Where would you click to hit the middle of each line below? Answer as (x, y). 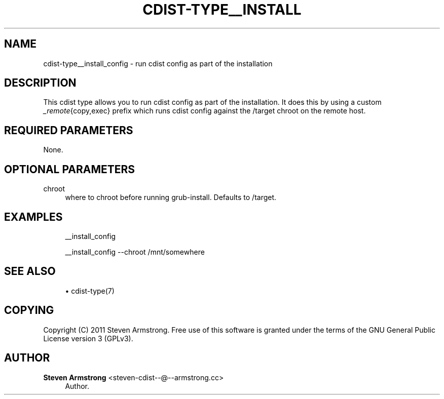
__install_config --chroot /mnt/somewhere (135, 252)
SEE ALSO (30, 271)
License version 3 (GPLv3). (88, 338)
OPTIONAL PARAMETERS (70, 169)
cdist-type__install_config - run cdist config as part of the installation (158, 63)
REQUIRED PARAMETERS (69, 130)
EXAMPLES (33, 217)
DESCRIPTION (40, 83)
